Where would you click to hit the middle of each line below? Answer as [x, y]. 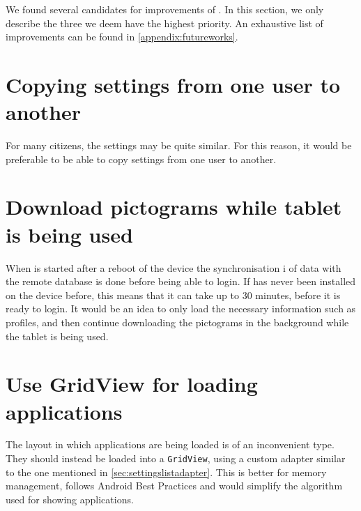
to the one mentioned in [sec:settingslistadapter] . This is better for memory [166, 472]
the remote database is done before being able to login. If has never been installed [181, 281]
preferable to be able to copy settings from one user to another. [141, 159]
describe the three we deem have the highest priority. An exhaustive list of [164, 23]
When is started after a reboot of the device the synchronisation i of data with [174, 267]
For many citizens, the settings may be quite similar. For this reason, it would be [179, 145]
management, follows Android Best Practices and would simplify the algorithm [174, 486]
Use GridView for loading [132, 384]
